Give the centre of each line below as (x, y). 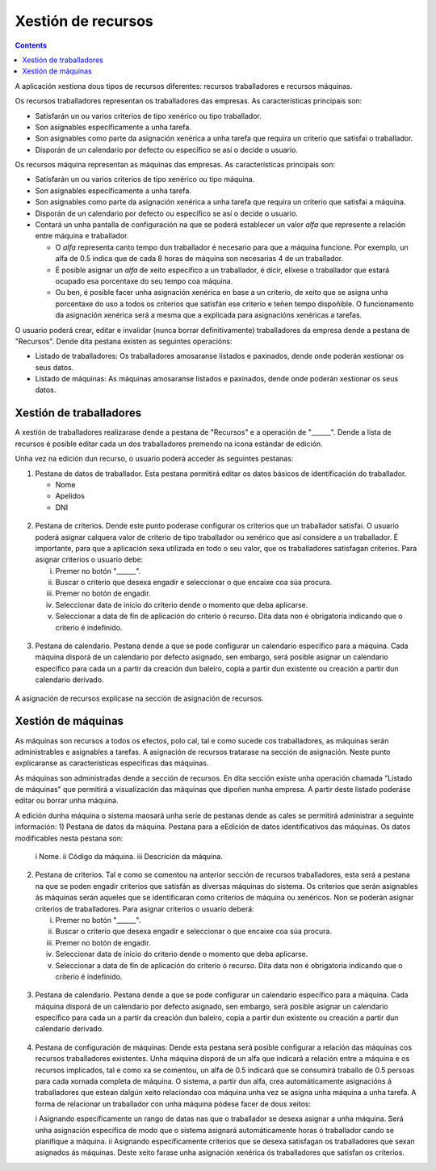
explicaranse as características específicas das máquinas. (112, 763)
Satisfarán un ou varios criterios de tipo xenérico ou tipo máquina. (145, 179)
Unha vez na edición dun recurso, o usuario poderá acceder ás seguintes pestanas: (154, 459)
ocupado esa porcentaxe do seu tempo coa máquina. (144, 281)
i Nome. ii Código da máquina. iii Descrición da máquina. (129, 857)
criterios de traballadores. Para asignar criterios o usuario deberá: (145, 908)
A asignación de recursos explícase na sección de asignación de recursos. (139, 698)
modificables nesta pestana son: (69, 838)
